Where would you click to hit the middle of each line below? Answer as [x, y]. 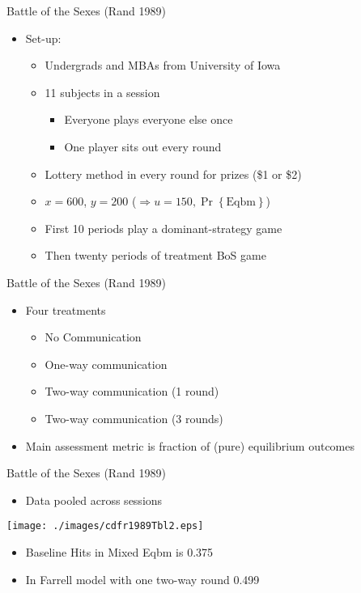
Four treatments [66, 309]
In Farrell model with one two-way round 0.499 [142, 579]
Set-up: [43, 38]
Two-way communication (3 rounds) [134, 418]
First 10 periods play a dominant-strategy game [164, 228]
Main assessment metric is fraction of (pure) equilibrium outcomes [190, 445]
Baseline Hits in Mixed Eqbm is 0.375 [119, 551]
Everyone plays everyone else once [149, 119]
